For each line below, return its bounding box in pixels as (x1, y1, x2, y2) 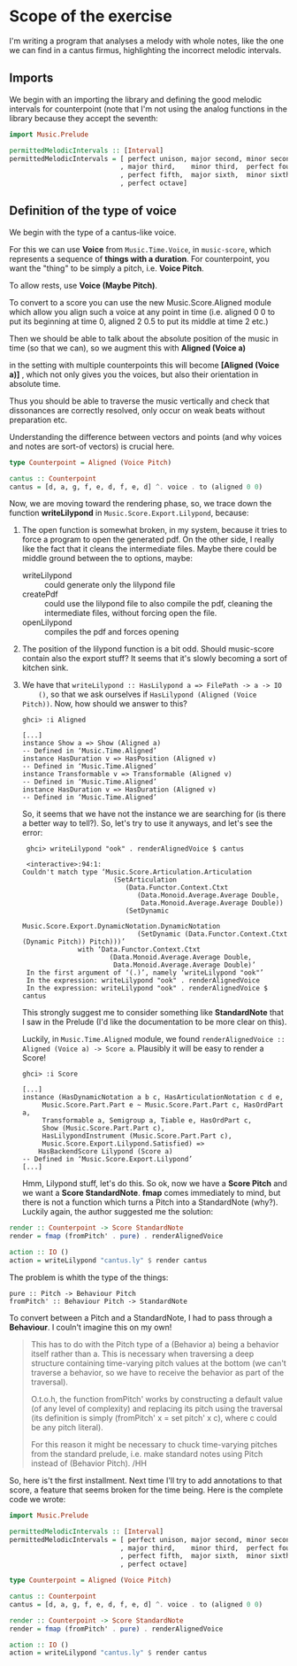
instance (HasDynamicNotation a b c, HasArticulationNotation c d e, (21, 1093, 285, 1102)
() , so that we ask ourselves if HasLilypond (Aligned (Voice (38, 689, 257, 700)
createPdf (21, 589, 59, 599)
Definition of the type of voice (9, 204, 177, 219)
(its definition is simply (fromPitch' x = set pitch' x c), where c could (30, 1412, 278, 1423)
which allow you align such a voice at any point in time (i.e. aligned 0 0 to (9, 306, 276, 317)
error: (21, 828, 43, 838)
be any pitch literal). (30, 1422, 103, 1432)
